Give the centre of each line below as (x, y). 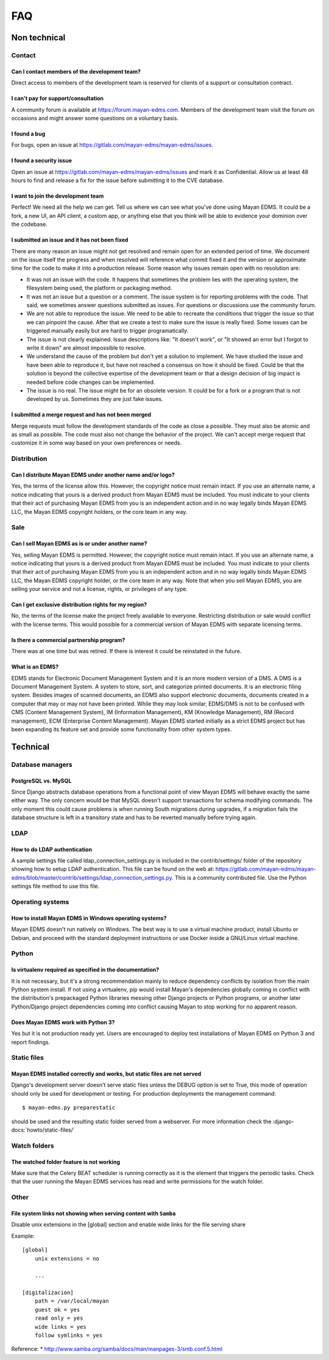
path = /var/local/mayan (72, 1301)
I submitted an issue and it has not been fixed (70, 240)
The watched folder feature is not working (66, 1162)
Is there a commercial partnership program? (68, 640)
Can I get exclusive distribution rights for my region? (79, 605)
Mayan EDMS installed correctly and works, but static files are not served (106, 1074)
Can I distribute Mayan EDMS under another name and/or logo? (93, 475)
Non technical (38, 38)
